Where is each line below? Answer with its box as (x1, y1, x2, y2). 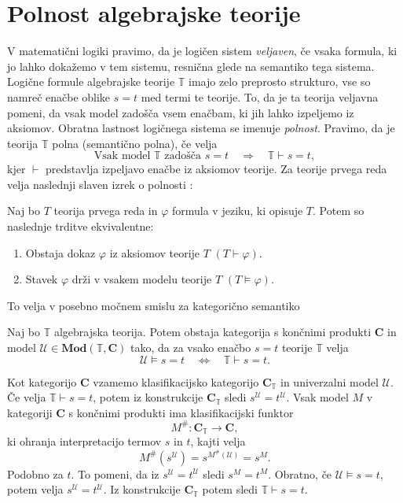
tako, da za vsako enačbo (130, 339, 251, 356)
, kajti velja (190, 433, 246, 449)
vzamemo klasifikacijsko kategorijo (93, 373, 259, 390)
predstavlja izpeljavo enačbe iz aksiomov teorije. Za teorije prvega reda (46, 161, 387, 177)
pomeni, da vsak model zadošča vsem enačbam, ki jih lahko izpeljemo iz (7, 104, 354, 120)
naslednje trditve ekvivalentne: (7, 218, 154, 235)
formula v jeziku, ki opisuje (171, 202, 303, 219)
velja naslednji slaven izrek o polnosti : (7, 176, 193, 192)
